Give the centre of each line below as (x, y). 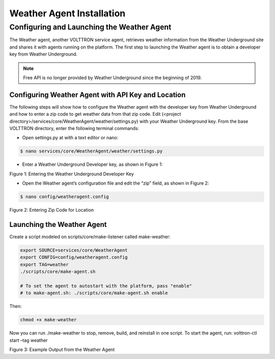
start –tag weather (29, 340)
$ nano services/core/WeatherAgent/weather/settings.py (91, 151)
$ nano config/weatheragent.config (64, 197)
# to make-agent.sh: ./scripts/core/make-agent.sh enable (94, 293)
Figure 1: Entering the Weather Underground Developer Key (72, 174)
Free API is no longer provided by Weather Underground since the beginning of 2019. (113, 78)
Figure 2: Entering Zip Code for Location (52, 210)
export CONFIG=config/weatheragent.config (74, 257)
